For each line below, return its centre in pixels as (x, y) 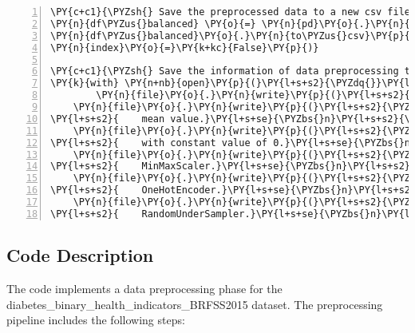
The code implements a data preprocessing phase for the (144, 288)
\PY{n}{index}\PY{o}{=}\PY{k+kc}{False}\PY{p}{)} (185, 48)
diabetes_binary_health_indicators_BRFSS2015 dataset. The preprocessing (195, 304)
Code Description (80, 255)
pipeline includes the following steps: (96, 320)
